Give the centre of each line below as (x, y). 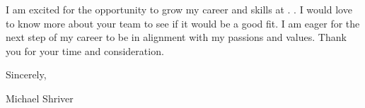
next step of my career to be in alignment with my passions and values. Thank (176, 37)
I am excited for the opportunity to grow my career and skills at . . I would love (179, 9)
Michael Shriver (40, 98)
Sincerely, (26, 74)
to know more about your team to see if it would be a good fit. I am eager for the (183, 23)
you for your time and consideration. (85, 50)
